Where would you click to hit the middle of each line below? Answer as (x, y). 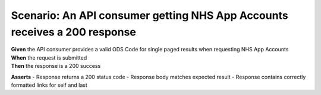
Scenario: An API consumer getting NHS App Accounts (150, 15)
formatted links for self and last (49, 85)
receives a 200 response (74, 32)
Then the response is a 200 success (56, 66)
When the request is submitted (49, 58)
